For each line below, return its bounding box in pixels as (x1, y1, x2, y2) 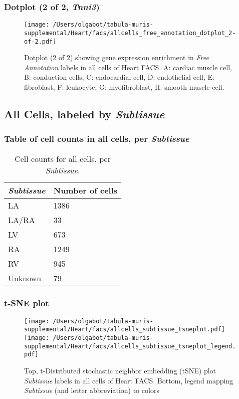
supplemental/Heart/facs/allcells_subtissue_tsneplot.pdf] (24, 326, 225, 333)
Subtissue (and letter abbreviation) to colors (24, 385, 159, 395)
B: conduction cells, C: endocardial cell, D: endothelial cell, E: (24, 72, 214, 82)
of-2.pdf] (24, 38, 57, 45)
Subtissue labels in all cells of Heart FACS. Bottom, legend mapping (24, 375, 233, 385)
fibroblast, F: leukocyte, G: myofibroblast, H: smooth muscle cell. (24, 81, 224, 92)
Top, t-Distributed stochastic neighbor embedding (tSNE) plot (24, 365, 216, 376)
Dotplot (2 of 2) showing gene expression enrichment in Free (24, 52, 209, 63)
